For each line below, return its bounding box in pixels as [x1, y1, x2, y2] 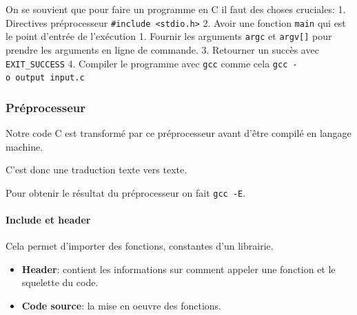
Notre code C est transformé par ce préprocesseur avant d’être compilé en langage [6, 126, 351, 140]
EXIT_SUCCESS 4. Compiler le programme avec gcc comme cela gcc [6, 56, 288, 70]
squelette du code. [21, 275, 99, 290]
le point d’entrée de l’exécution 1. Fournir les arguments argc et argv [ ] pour [6, 29, 332, 43]
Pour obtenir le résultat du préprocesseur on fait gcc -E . [6, 185, 246, 199]
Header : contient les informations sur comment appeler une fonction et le [21, 261, 336, 276]
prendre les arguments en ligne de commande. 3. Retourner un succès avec [6, 42, 319, 56]
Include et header [6, 213, 91, 227]
